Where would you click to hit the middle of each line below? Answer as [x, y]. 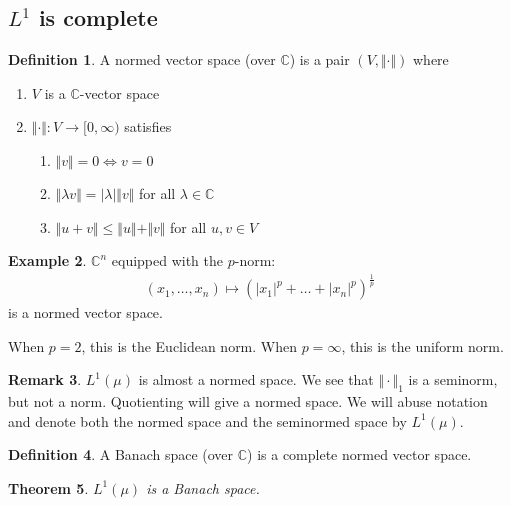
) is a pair [319, 59]
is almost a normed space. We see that [256, 379]
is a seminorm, [453, 379]
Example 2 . [47, 260]
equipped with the [167, 260]
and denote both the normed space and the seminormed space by [207, 420]
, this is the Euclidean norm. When [189, 345]
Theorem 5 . [48, 487]
